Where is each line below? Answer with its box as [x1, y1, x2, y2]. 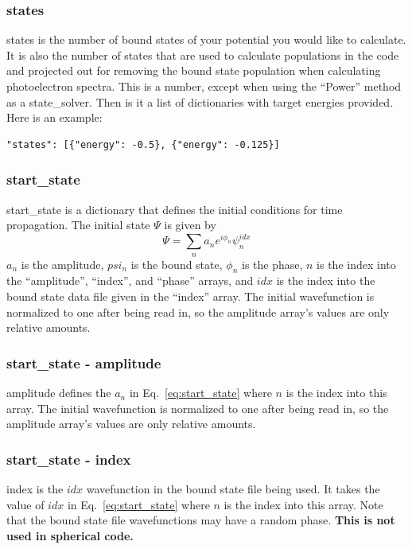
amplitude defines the [6, 384, 111, 401]
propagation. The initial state [6, 216, 150, 233]
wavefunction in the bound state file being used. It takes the [86, 481, 380, 497]
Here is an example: [6, 109, 103, 126]
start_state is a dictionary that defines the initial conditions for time [6, 201, 343, 217]
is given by [164, 216, 216, 233]
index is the [6, 481, 64, 497]
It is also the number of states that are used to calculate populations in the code [6, 46, 399, 63]
